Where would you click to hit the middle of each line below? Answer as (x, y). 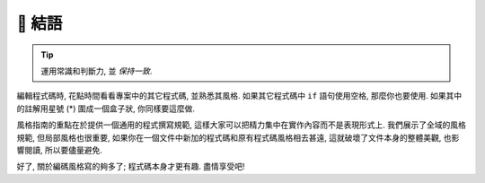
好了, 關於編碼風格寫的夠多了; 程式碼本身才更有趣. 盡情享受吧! (131, 167)
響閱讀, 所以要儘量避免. (60, 150)
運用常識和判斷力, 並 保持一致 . (97, 71)
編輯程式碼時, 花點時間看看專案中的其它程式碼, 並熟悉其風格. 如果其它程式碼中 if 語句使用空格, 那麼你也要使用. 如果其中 (239, 96)
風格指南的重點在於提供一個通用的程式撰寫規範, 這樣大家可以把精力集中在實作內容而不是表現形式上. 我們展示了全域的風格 (241, 125)
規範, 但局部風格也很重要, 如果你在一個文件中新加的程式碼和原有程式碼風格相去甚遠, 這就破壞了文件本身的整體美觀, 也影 (238, 137)
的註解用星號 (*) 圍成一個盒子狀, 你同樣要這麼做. (106, 109)
